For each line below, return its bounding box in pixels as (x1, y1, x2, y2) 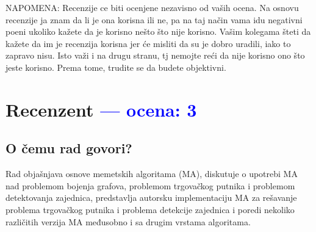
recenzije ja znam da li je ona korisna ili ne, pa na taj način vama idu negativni (5, 13, 303, 26)
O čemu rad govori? (5, 139, 132, 158)
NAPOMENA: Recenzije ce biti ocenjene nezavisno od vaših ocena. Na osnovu (5, 1, 299, 13)
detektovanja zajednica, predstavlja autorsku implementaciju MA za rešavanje (5, 191, 297, 204)
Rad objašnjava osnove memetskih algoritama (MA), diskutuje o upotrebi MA (5, 167, 298, 180)
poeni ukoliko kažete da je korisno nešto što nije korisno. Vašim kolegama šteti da (5, 25, 311, 38)
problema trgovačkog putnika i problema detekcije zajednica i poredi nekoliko (5, 203, 295, 216)
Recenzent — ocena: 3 (5, 96, 197, 121)
